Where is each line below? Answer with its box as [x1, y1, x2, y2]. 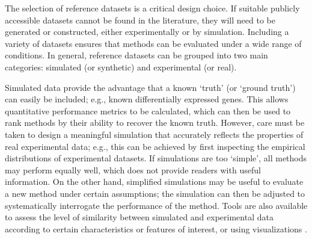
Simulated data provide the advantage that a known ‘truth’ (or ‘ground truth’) [5, 81, 296, 93]
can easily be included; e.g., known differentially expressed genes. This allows [5, 93, 289, 105]
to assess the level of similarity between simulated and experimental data [5, 211, 274, 223]
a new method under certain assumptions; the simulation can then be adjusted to [5, 187, 305, 199]
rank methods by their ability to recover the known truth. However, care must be [5, 116, 305, 129]
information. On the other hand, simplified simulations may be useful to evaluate [5, 175, 304, 188]
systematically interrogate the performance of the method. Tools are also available [5, 199, 308, 211]
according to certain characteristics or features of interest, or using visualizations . [5, 222, 307, 235]
